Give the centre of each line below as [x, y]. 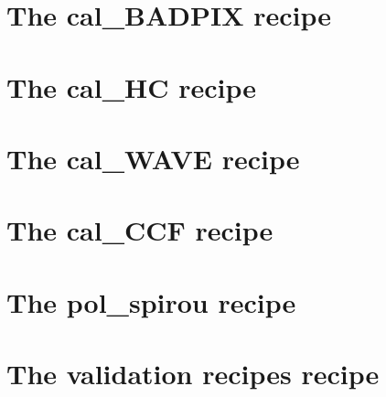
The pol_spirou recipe [151, 301]
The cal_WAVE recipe [153, 158]
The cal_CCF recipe [140, 230]
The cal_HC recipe [132, 86]
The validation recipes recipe [193, 374]
